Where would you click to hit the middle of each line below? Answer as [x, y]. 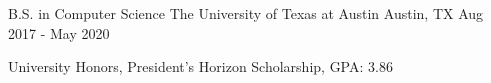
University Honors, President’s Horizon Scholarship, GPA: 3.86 [200, 66]
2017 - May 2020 [59, 32]
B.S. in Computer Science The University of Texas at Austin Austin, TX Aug [246, 13]
